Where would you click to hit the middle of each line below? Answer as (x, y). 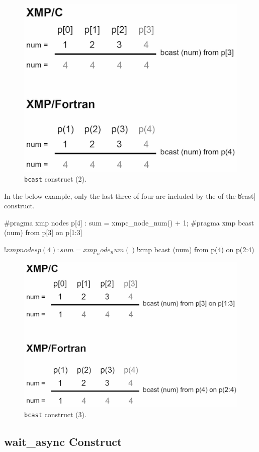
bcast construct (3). (55, 414)
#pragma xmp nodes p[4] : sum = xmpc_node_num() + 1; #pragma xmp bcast (129, 222)
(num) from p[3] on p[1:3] (43, 232)
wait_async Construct (63, 442)
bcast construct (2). (55, 179)
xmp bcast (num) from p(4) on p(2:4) (196, 249)
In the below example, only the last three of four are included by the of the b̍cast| (130, 195)
